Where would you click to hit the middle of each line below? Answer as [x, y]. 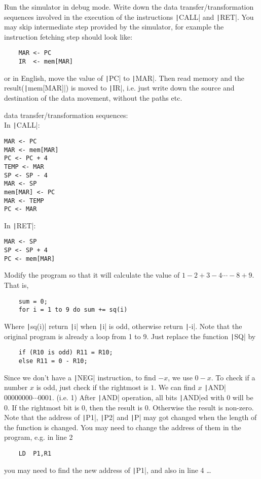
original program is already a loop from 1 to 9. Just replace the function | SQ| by [130, 336]
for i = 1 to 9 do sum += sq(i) [73, 310]
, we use [180, 377]
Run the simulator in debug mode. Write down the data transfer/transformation [129, 7]
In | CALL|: [22, 125]
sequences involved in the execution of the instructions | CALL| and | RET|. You [129, 17]
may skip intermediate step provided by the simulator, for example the [114, 27]
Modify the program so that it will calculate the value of [92, 275]
